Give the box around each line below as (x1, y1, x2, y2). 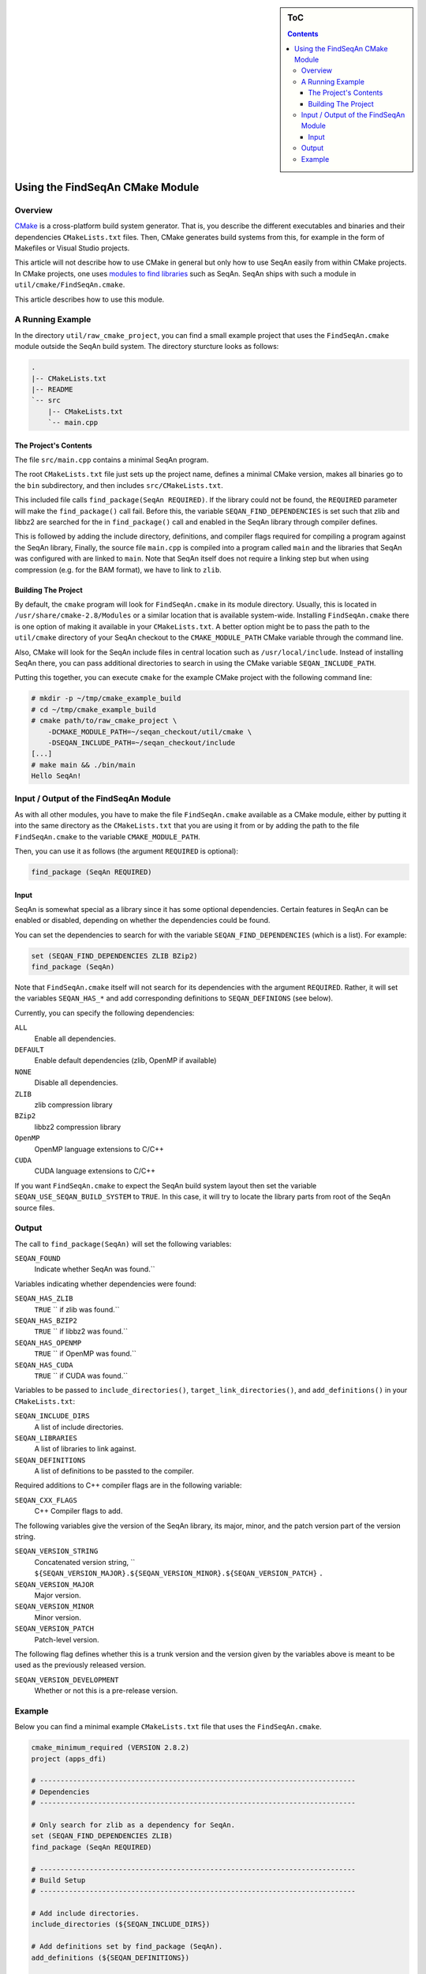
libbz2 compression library (34, 1122, 121, 1131)
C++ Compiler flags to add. (34, 1507, 123, 1516)
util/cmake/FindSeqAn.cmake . (14, 280, 125, 290)
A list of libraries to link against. (34, 1444, 136, 1454)
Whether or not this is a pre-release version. (34, 1686, 178, 1695)
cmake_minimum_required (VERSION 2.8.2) (31, 1743, 189, 1752)
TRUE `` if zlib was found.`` (34, 1304, 120, 1314)
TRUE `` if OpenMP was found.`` (34, 1349, 137, 1358)
